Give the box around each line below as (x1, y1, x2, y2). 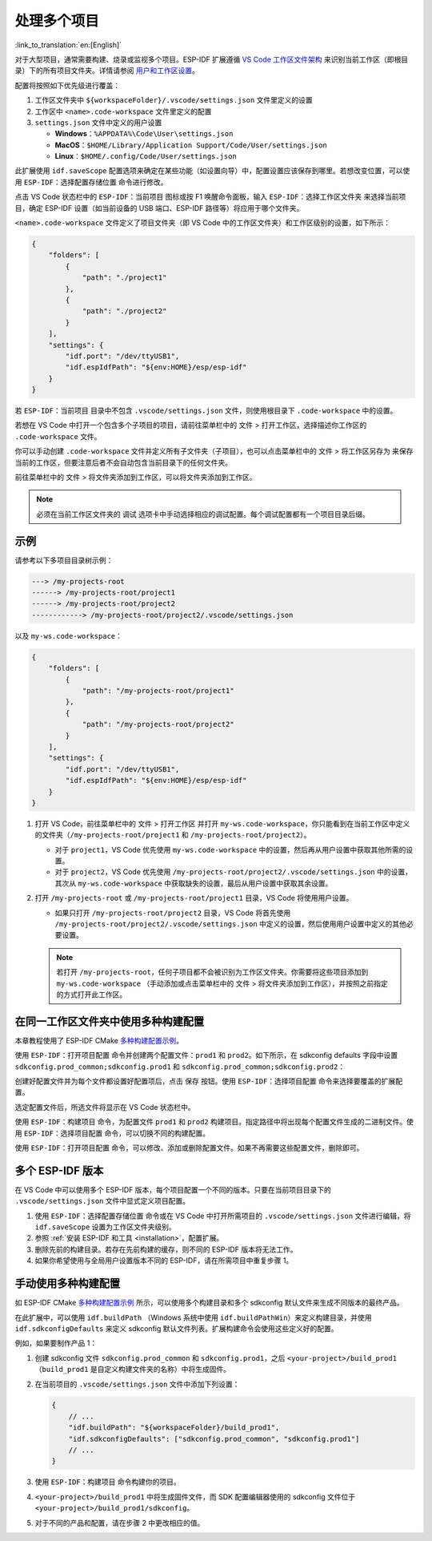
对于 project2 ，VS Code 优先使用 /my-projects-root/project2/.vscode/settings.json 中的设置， (54, 867, 412, 877)
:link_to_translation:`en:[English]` (14, 40, 122, 50)
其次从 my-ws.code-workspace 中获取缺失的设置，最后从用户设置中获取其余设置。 (54, 878, 333, 888)
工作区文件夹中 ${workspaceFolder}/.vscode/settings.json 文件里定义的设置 (34, 95, 314, 105)
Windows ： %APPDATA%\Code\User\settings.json (54, 129, 234, 139)
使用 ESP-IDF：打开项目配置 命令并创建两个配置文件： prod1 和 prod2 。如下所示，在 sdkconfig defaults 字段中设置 (14, 1051, 398, 1060)
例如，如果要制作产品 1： (14, 1338, 98, 1348)
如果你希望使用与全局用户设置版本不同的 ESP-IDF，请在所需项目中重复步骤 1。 (34, 1256, 294, 1265)
